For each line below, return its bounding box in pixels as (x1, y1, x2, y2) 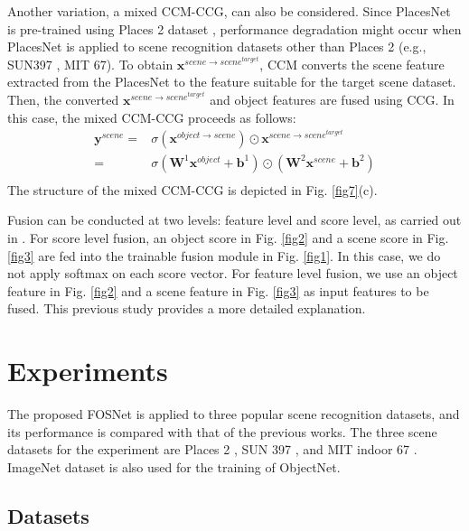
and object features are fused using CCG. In (210, 89, 455, 108)
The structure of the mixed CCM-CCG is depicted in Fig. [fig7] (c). (7, 180, 378, 199)
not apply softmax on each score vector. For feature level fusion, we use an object (7, 264, 458, 283)
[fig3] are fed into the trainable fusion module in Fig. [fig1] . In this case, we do (7, 246, 441, 265)
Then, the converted (7, 89, 119, 108)
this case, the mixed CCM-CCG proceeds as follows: (7, 107, 296, 126)
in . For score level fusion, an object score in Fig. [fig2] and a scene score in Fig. (7, 228, 449, 247)
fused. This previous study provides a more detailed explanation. (7, 299, 366, 318)
